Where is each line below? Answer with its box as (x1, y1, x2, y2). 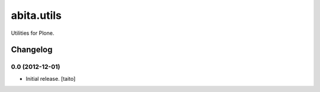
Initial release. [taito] (25, 75, 76, 82)
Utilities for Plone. (11, 29, 55, 37)
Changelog (11, 45, 53, 55)
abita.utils (11, 9, 62, 22)
